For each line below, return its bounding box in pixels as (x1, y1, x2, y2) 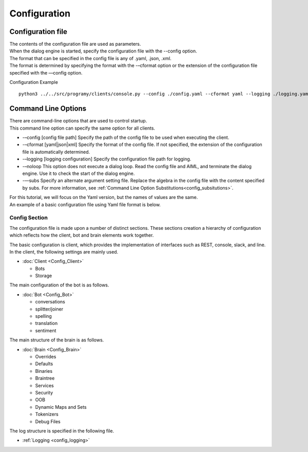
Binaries (35, 368, 53, 374)
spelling (35, 313, 52, 319)
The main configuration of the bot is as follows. (9, 282, 109, 288)
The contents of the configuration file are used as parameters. (9, 41, 141, 47)
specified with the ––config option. (9, 69, 83, 76)
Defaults (35, 360, 53, 367)
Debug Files (35, 418, 61, 424)
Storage (35, 273, 52, 279)
